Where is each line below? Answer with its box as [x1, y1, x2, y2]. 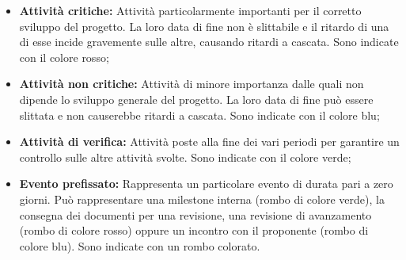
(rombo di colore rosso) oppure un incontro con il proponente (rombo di [19, 222, 369, 239]
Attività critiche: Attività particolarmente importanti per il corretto [19, 2, 362, 18]
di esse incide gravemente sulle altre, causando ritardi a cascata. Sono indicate [19, 33, 399, 50]
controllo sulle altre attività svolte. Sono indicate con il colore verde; [19, 148, 351, 165]
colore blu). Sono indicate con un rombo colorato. [19, 237, 260, 254]
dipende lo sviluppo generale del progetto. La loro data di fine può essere [19, 90, 374, 107]
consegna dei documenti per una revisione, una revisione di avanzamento [19, 206, 372, 223]
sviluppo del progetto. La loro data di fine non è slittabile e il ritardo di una [19, 17, 389, 34]
